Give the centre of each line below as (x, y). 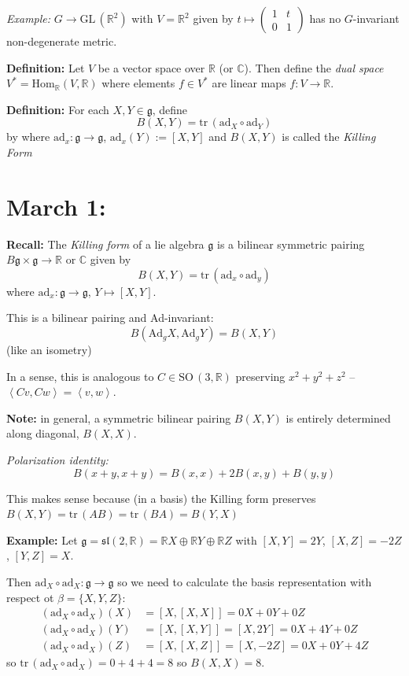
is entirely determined (338, 417)
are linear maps (249, 83)
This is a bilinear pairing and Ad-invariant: (110, 318)
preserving (260, 376)
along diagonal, (43, 433)
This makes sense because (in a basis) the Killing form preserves (161, 498)
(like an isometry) (49, 350)
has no (325, 18)
